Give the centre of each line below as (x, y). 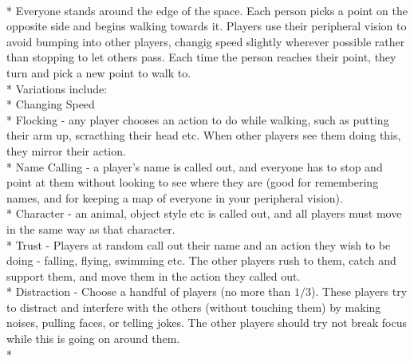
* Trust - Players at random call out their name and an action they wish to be (199, 244)
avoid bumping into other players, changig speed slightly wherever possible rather (206, 41)
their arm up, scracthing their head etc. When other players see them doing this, (204, 135)
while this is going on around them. (93, 338)
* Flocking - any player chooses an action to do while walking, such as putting (198, 119)
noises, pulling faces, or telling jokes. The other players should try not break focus (207, 323)
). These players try (359, 291)
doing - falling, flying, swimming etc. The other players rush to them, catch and (201, 260)
